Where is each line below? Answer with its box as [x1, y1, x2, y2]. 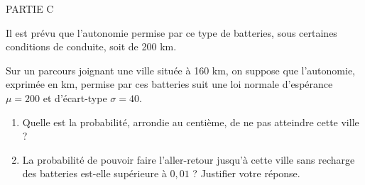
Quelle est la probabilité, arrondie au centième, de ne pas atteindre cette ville [22, 114, 359, 129]
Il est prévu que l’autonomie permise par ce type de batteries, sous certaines [6, 25, 337, 40]
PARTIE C [6, 1, 54, 16]
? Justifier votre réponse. [192, 166, 300, 181]
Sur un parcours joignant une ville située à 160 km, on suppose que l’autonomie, [6, 62, 356, 77]
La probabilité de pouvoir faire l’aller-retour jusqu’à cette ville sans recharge [22, 152, 355, 167]
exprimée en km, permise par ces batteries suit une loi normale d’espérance [6, 77, 333, 91]
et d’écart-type [43, 90, 107, 105]
